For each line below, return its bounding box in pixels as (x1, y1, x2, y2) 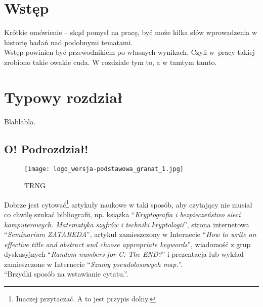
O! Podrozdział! (4, 141, 89, 156)
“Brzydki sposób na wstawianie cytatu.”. (4, 268, 128, 279)
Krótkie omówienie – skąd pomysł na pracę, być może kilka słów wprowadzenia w (4, 27, 257, 38)
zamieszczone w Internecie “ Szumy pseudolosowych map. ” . (4, 258, 183, 269)
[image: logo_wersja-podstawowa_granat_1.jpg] (24, 165, 184, 173)
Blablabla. (4, 116, 36, 126)
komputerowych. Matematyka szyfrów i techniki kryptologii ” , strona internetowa (4, 219, 249, 229)
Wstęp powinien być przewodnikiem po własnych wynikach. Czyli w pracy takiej (4, 47, 255, 57)
